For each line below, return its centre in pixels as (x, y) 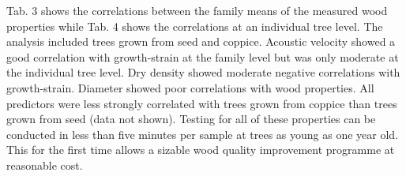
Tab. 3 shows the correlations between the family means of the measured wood (197, 10)
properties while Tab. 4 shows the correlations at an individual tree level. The (195, 26)
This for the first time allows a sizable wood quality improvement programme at (201, 150)
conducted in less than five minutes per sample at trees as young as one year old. (203, 134)
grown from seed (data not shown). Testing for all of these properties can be (191, 119)
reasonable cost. (45, 165)
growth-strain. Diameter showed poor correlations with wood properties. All (190, 87)
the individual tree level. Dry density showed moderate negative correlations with (203, 72)
